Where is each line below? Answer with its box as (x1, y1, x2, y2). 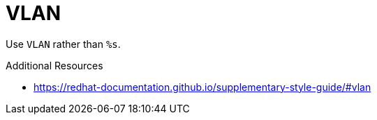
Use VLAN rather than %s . (6, 37, 121, 50)
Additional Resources (6, 59, 103, 71)
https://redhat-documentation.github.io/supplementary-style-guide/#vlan (34, 80, 371, 93)
